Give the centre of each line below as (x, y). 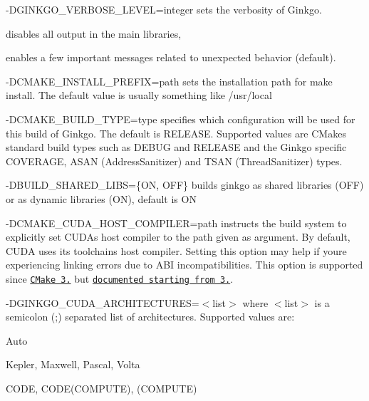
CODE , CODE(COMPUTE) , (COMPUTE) (102, 388)
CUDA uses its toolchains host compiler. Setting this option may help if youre (176, 250)
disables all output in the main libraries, (94, 33)
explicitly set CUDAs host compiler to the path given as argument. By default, (178, 237)
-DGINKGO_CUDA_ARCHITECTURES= (103, 302)
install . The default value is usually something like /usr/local (139, 95)
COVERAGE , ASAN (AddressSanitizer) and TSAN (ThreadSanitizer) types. (174, 161)
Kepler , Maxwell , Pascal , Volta (73, 364)
